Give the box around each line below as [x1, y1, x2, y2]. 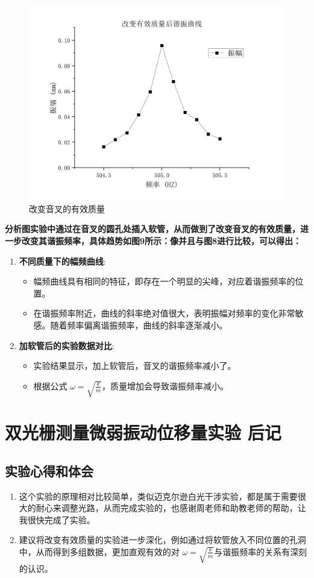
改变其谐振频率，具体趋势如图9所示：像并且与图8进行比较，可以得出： [21, 234, 302, 247]
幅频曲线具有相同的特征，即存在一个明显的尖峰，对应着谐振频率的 [33, 275, 295, 287]
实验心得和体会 [5, 461, 93, 480]
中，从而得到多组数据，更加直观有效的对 [19, 545, 180, 558]
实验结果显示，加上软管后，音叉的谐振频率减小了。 [33, 359, 236, 372]
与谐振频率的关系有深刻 [214, 545, 307, 558]
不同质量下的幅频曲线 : [19, 254, 106, 267]
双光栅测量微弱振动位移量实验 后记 [5, 420, 281, 445]
